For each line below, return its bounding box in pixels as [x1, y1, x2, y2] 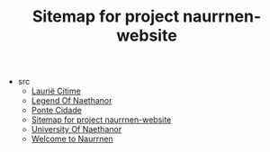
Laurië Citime [31, 85, 81, 96]
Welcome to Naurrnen [31, 133, 114, 145]
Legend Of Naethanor [31, 95, 112, 106]
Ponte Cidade [31, 105, 83, 116]
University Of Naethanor [31, 124, 122, 135]
